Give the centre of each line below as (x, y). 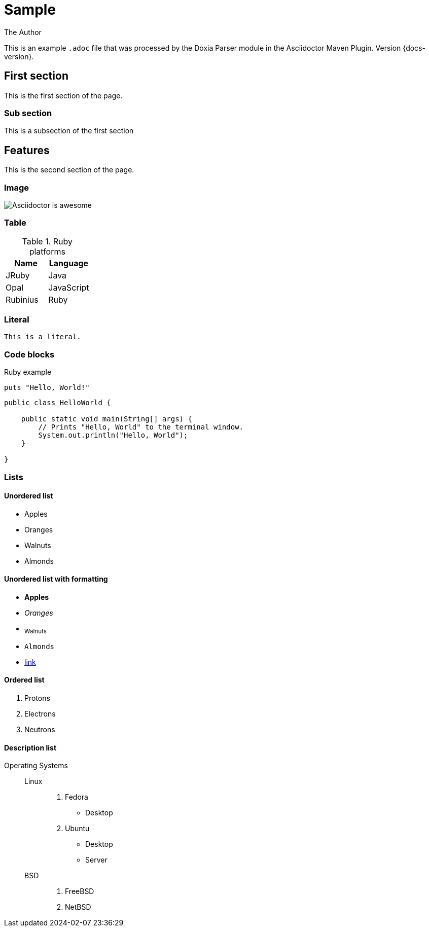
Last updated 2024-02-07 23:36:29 (64, 923)
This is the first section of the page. (63, 95)
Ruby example (28, 372)
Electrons (40, 714)
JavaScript (69, 287)
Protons (37, 698)
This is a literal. (43, 337)
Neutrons (40, 730)
